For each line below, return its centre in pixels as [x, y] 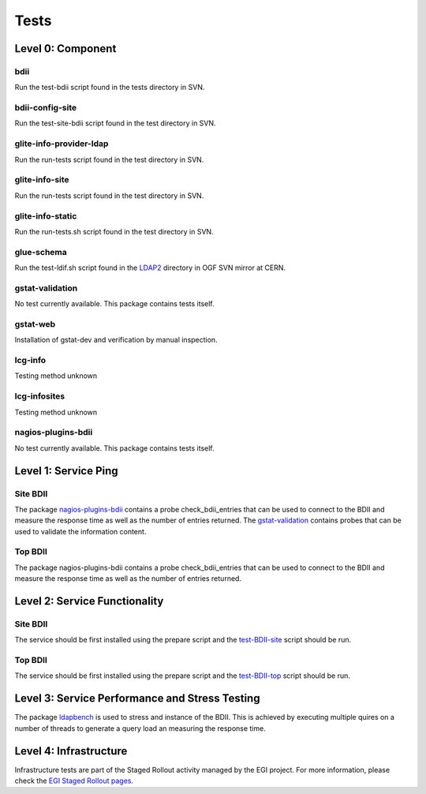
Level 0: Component [65, 49]
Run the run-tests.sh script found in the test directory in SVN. [114, 231]
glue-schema [41, 252]
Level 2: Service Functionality [89, 601]
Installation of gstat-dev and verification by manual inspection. [116, 340]
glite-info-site [42, 180]
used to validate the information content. [80, 531]
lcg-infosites [40, 396]
